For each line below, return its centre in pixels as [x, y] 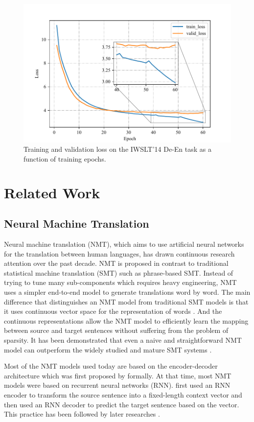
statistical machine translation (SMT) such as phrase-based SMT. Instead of [119, 272]
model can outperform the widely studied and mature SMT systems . [108, 349]
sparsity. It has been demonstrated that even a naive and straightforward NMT [123, 340]
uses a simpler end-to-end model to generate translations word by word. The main [127, 292]
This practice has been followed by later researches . [82, 414]
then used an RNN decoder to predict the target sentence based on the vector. [122, 404]
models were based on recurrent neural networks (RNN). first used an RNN [117, 385]
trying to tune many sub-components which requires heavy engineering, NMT [120, 282]
